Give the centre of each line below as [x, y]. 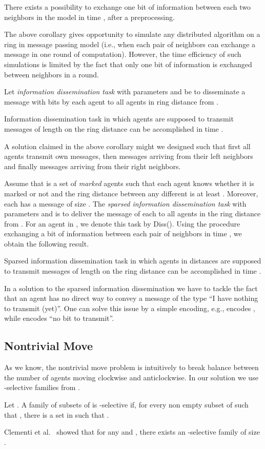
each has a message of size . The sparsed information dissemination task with [125, 203]
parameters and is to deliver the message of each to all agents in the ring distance [132, 213]
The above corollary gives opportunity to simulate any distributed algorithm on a [132, 34]
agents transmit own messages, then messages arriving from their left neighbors [129, 156]
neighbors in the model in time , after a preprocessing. [89, 17]
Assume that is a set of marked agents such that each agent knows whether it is [129, 183]
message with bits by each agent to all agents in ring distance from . [111, 101]
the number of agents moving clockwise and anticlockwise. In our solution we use [131, 377]
